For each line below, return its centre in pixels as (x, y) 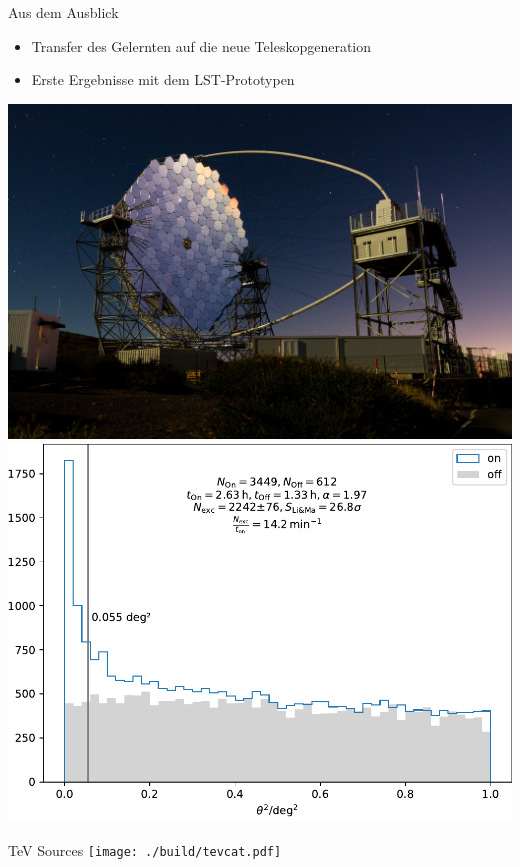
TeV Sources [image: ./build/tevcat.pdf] (145, 849)
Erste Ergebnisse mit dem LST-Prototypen (163, 79)
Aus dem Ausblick (63, 12)
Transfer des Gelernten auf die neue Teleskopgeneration (201, 45)
